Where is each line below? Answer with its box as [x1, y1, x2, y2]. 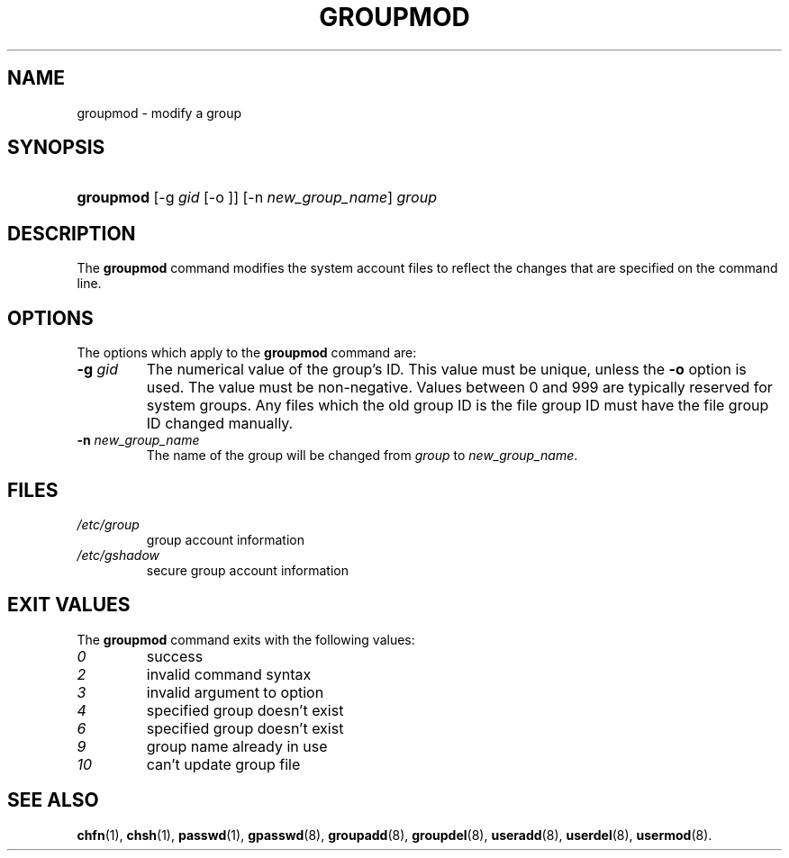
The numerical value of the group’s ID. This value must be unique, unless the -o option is [146, 360, 747, 379]
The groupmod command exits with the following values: [77, 631, 415, 647]
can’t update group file [146, 754, 301, 773]
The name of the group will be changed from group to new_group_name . [146, 447, 578, 464]
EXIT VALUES [7, 593, 131, 617]
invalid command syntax [146, 664, 312, 683]
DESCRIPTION [7, 221, 136, 245]
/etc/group [77, 516, 140, 532]
